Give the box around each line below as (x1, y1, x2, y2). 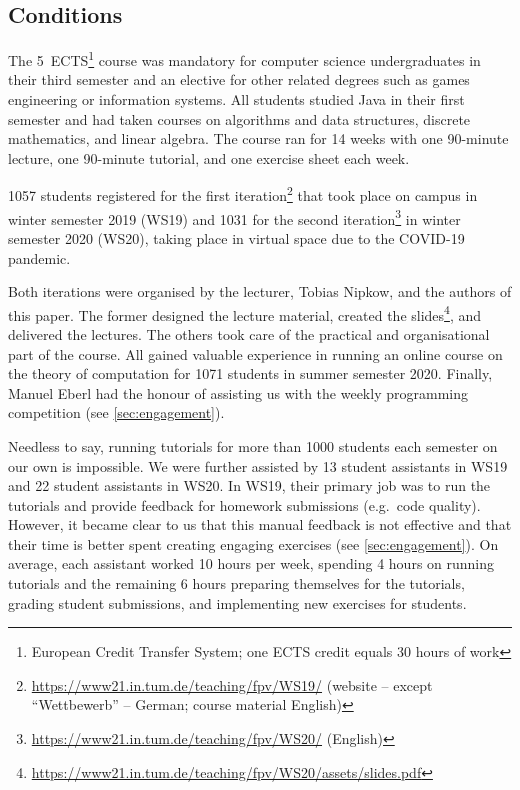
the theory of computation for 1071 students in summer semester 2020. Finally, (8, 363, 493, 384)
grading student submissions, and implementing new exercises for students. (8, 592, 467, 613)
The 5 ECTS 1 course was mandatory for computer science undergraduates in (8, 47, 481, 70)
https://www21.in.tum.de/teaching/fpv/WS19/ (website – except (31, 674, 433, 695)
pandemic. (8, 247, 71, 268)
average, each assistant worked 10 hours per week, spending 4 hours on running (8, 553, 495, 574)
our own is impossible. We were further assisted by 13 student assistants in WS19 (8, 455, 508, 476)
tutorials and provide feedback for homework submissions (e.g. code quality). (8, 494, 481, 515)
